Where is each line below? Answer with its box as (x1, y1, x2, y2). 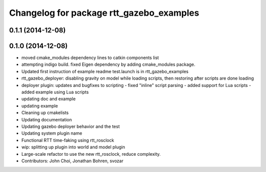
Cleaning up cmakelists (21, 110, 69, 115)
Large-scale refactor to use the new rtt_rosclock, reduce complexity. (21, 151, 161, 157)
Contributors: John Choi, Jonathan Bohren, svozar (21, 158, 124, 164)
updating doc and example (21, 96, 76, 102)
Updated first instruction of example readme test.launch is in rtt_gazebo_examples (21, 68, 189, 74)
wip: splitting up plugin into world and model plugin (21, 144, 125, 150)
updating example (21, 103, 58, 109)
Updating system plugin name (21, 130, 82, 136)
